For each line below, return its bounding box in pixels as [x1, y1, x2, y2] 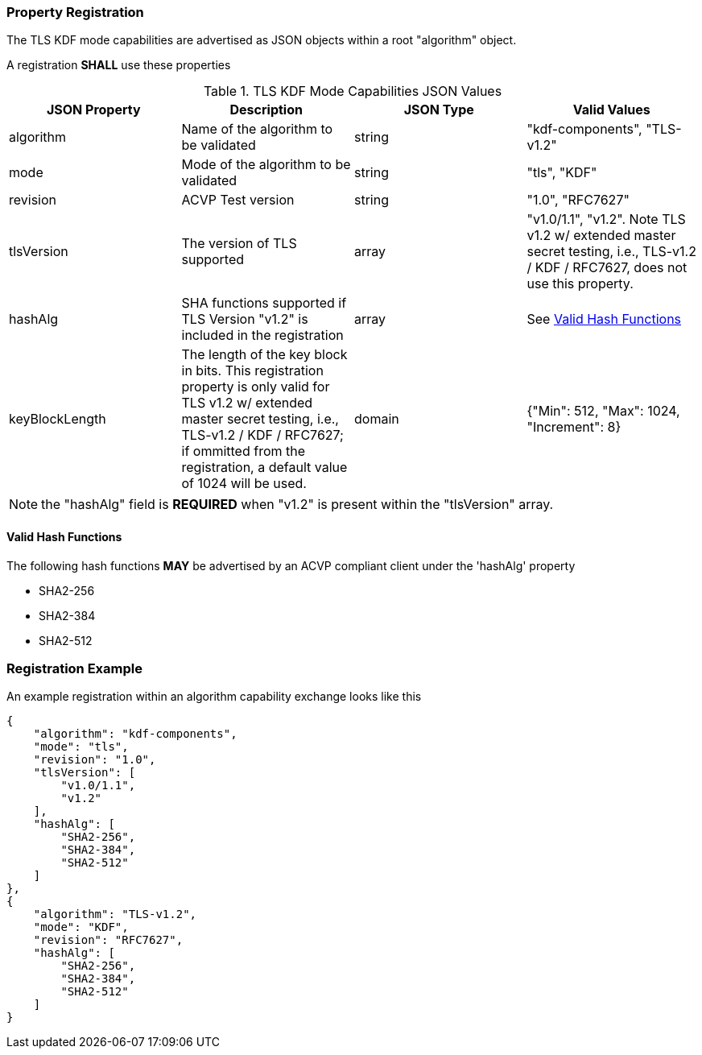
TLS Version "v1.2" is [181, 311, 308, 328]
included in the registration [181, 327, 344, 344]
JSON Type [403, 101, 474, 118]
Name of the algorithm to [181, 121, 333, 138]
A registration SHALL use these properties [6, 58, 231, 72]
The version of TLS [181, 235, 297, 252]
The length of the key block [181, 346, 348, 363]
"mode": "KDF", [33, 921, 129, 934]
